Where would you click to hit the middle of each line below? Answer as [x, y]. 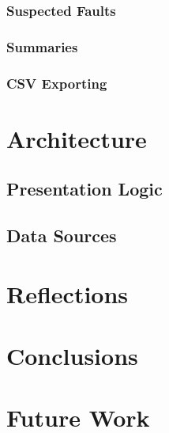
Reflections [68, 293]
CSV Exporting [57, 83]
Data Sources [62, 235]
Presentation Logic [84, 189]
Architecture [77, 138]
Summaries [42, 46]
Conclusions [72, 356]
